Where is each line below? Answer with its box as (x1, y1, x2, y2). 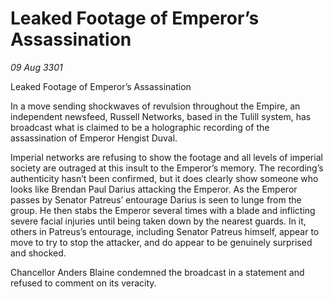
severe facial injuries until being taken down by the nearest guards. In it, (10, 215, 307, 227)
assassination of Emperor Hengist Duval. (10, 132, 178, 144)
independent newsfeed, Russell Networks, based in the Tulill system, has (10, 110, 312, 122)
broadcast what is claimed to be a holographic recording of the (10, 121, 270, 133)
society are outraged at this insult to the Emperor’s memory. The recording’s (10, 162, 324, 174)
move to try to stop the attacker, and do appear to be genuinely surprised (10, 236, 313, 248)
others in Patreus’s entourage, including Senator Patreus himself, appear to (10, 225, 320, 237)
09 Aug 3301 (10, 61, 63, 73)
